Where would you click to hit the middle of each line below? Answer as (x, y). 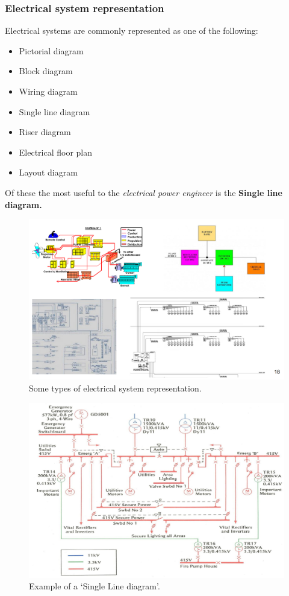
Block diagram (46, 71)
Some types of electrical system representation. (115, 388)
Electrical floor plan (56, 152)
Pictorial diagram (51, 50)
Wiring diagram (48, 91)
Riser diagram (45, 132)
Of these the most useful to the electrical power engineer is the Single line (144, 192)
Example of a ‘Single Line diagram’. (95, 586)
